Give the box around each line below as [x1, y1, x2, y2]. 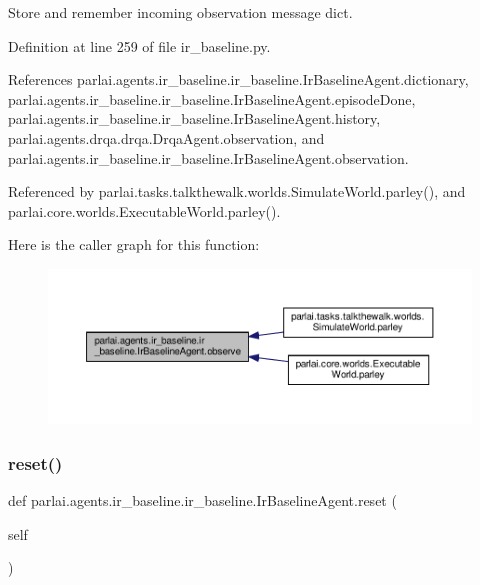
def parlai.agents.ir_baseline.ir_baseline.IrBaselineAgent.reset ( [8, 490, 397, 511]
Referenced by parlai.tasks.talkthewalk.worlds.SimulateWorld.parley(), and [8, 181, 466, 202]
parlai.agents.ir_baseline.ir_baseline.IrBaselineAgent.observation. [8, 147, 409, 168]
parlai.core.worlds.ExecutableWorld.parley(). [8, 200, 281, 221]
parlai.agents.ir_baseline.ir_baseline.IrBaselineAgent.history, [8, 108, 381, 129]
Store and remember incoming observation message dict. [8, 2, 353, 22]
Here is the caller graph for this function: [8, 234, 260, 255]
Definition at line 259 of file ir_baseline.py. [8, 35, 271, 56]
